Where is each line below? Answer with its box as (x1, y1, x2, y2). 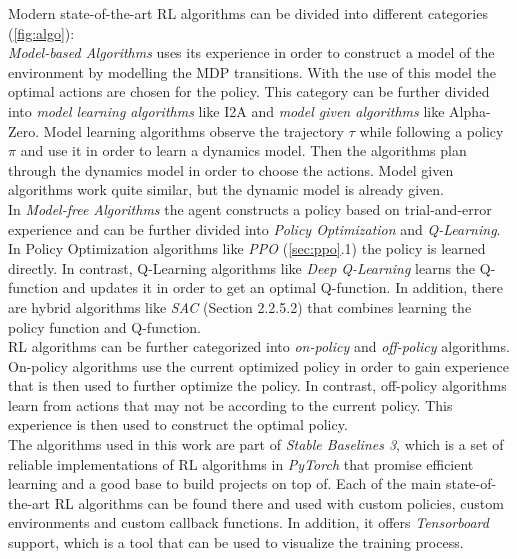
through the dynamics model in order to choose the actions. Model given (8, 159, 454, 180)
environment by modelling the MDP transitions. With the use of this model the (8, 61, 497, 82)
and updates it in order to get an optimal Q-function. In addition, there (62, 277, 503, 298)
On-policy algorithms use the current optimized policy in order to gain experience (8, 355, 509, 376)
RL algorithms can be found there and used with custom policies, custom (54, 492, 504, 513)
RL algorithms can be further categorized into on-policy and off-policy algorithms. (8, 336, 510, 357)
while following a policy (359, 120, 504, 141)
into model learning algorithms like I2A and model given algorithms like (8, 100, 445, 121)
